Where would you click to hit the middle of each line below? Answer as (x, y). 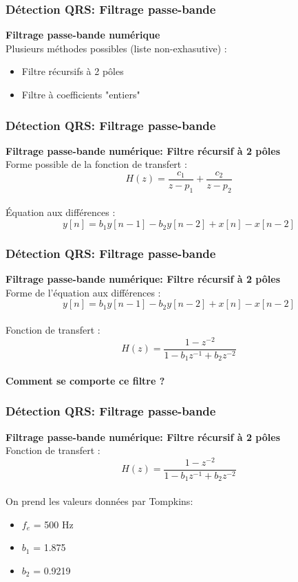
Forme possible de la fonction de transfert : (96, 164)
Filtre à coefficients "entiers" (81, 94)
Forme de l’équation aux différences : (83, 292)
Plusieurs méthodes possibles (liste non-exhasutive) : (116, 48)
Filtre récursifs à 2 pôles (73, 71)
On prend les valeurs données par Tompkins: (99, 501)
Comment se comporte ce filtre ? (85, 380)
